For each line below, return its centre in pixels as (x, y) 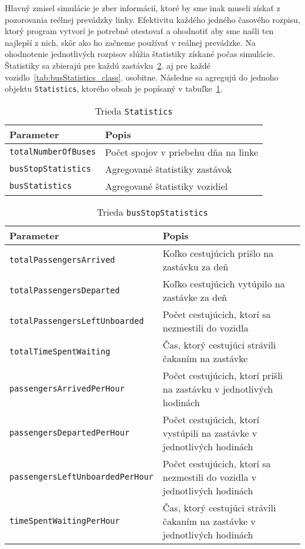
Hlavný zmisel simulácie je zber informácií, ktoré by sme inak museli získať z (143, 8)
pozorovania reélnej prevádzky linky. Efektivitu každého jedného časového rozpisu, (152, 19)
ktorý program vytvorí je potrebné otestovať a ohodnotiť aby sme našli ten (139, 31)
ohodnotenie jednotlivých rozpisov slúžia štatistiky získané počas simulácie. (140, 54)
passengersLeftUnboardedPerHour (82, 477)
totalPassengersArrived (62, 260)
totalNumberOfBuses (53, 152)
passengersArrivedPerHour (67, 389)
